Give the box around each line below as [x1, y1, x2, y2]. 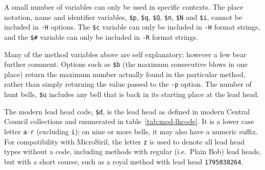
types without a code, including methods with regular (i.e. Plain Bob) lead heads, [4, 146, 261, 157]
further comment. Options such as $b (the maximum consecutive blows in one [4, 59, 248, 69]
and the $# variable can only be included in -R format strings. [4, 31, 198, 42]
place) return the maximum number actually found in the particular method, [4, 68, 246, 79]
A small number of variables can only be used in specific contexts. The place [4, 2, 244, 12]
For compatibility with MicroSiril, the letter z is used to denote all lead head [4, 136, 245, 147]
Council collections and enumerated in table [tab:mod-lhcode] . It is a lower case [4, 116, 254, 127]
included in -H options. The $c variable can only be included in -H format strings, [4, 21, 260, 32]
